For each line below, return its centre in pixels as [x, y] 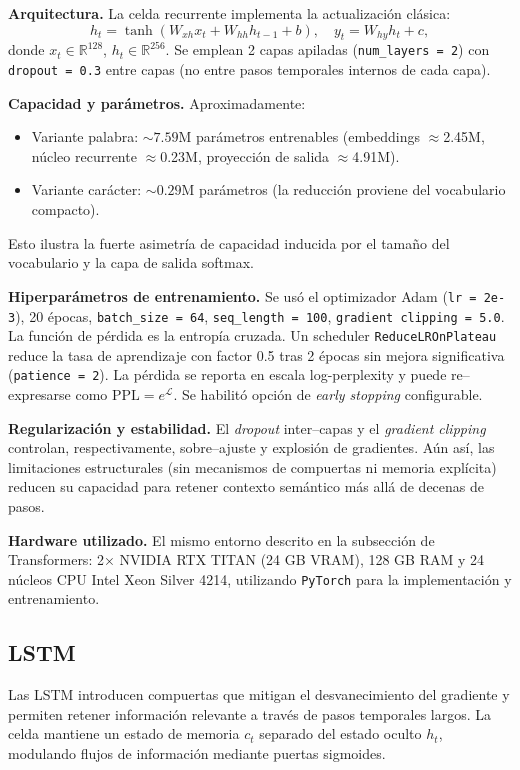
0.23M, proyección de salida [245, 155]
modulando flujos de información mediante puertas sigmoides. [197, 753]
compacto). [65, 209]
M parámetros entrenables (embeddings [299, 136]
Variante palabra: [85, 136]
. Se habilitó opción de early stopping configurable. [328, 394]
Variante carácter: [86, 189]
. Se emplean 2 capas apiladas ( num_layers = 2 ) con [327, 49]
